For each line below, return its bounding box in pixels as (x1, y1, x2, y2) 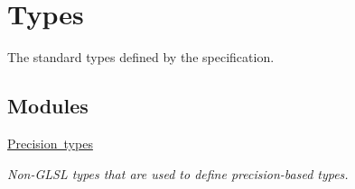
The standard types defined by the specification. (7, 48, 275, 67)
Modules (7, 92, 89, 120)
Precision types (7, 133, 93, 152)
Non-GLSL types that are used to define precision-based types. (7, 164, 349, 183)
